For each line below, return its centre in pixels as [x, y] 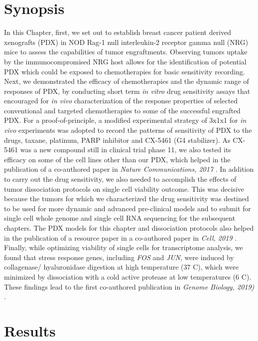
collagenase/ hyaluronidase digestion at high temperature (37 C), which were [121, 267]
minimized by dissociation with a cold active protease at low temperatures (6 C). [128, 276]
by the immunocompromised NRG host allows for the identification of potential [125, 61]
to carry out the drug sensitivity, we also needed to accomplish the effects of [120, 179]
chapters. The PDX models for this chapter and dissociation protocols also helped [129, 228]
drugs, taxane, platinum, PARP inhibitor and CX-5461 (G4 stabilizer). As [117, 140]
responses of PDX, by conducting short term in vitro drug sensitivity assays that [127, 91]
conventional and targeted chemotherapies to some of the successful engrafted [122, 110]
